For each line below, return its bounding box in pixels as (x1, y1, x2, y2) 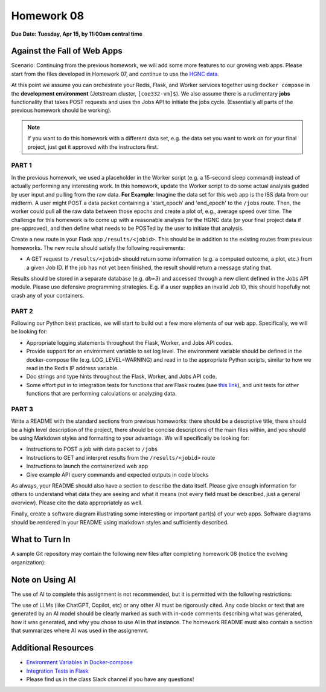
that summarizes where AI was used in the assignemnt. (11, 627, 149, 635)
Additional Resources (11, 643, 94, 653)
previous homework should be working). (11, 106, 112, 114)
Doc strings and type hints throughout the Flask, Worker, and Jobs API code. (26, 373, 217, 380)
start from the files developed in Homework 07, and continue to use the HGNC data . (11, 70, 220, 77)
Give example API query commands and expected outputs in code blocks (26, 471, 209, 478)
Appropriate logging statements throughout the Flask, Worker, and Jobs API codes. (26, 339, 233, 346)
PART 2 (11, 307, 33, 315)
